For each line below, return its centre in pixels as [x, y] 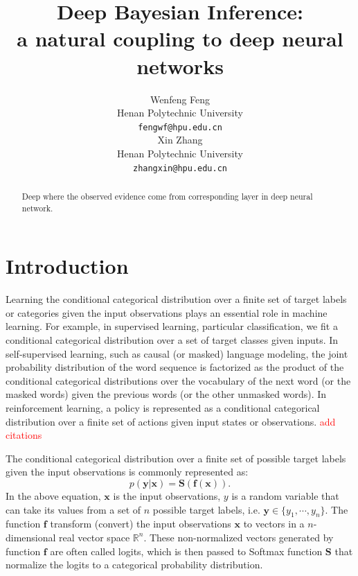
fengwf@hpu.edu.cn [180, 127]
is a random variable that [285, 495]
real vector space [95, 537]
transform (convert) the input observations [141, 524]
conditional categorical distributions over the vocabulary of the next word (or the [178, 380]
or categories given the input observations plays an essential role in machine [167, 312]
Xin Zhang [180, 140]
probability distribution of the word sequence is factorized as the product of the [175, 367]
